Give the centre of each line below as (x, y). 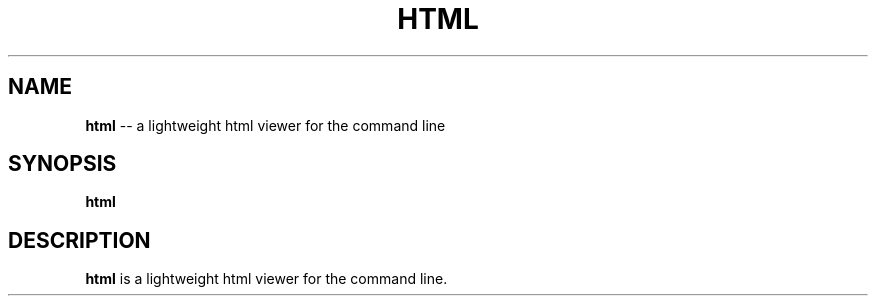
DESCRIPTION (79, 240)
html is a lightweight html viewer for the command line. (266, 279)
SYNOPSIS (62, 164)
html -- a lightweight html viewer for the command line (265, 125)
